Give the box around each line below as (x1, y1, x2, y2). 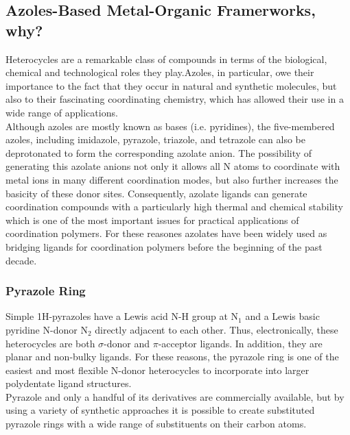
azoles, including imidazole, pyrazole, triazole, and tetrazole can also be (5, 132, 305, 147)
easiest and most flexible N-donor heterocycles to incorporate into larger (5, 362, 310, 377)
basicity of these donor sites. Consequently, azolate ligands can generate (5, 186, 307, 200)
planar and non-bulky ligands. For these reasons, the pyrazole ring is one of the (5, 349, 339, 364)
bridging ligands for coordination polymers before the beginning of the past (5, 239, 323, 253)
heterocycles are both (5, 336, 95, 350)
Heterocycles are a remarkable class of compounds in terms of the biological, (5, 51, 327, 66)
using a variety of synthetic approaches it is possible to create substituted (5, 403, 315, 417)
